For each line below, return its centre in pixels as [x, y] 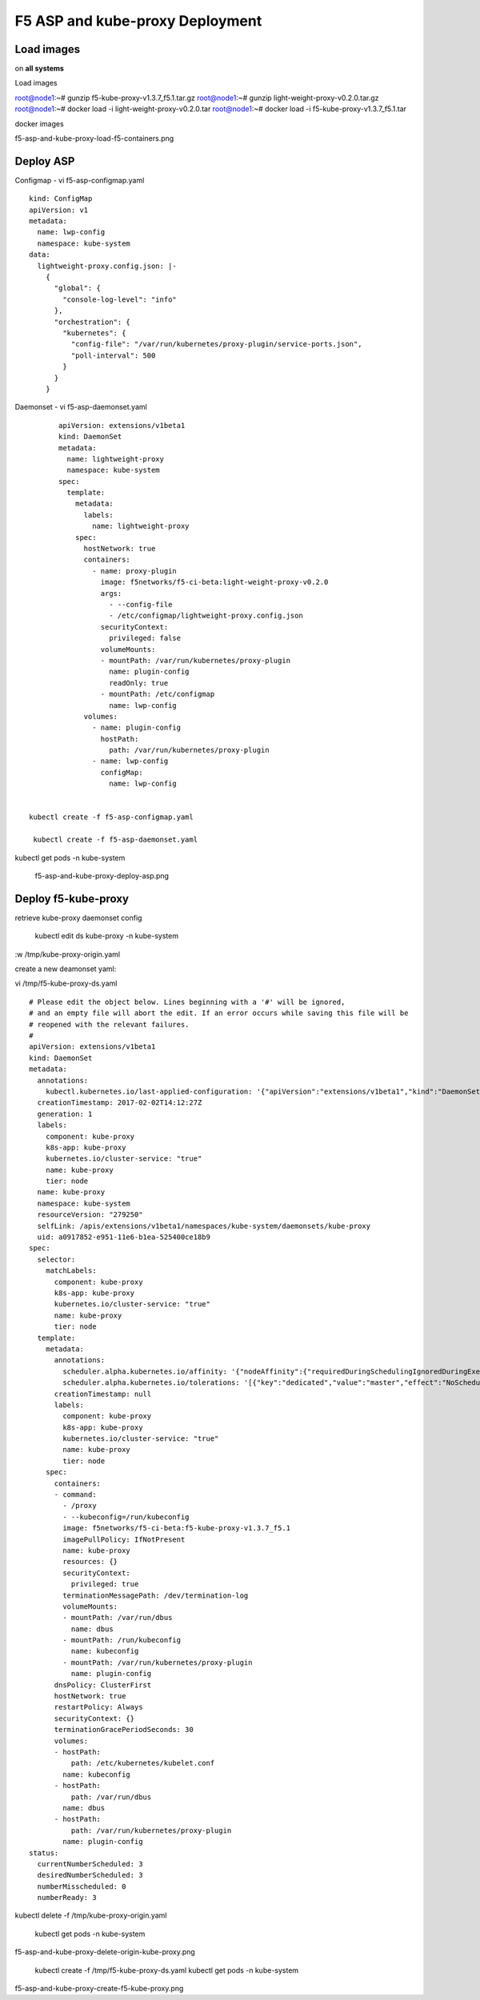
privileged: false [145, 638]
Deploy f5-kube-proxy [72, 899]
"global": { [78, 288]
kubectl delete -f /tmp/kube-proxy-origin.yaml [91, 1915]
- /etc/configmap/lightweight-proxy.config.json [206, 616]
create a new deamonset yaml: [66, 969]
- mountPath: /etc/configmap [158, 694]
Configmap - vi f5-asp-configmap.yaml [80, 180]
